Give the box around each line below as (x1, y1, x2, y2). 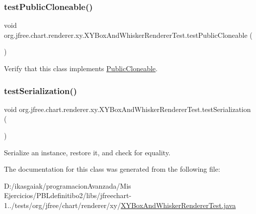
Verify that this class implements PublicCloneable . (4, 63, 158, 73)
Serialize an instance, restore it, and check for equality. (4, 147, 171, 157)
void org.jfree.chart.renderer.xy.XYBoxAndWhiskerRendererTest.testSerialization (4, 104, 251, 114)
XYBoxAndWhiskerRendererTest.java (120, 200, 236, 210)
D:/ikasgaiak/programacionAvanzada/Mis (4, 180, 131, 191)
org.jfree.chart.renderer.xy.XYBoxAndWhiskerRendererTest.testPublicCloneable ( (4, 29, 253, 40)
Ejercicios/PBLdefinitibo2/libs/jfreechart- (4, 190, 132, 201)
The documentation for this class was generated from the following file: (4, 164, 220, 174)
